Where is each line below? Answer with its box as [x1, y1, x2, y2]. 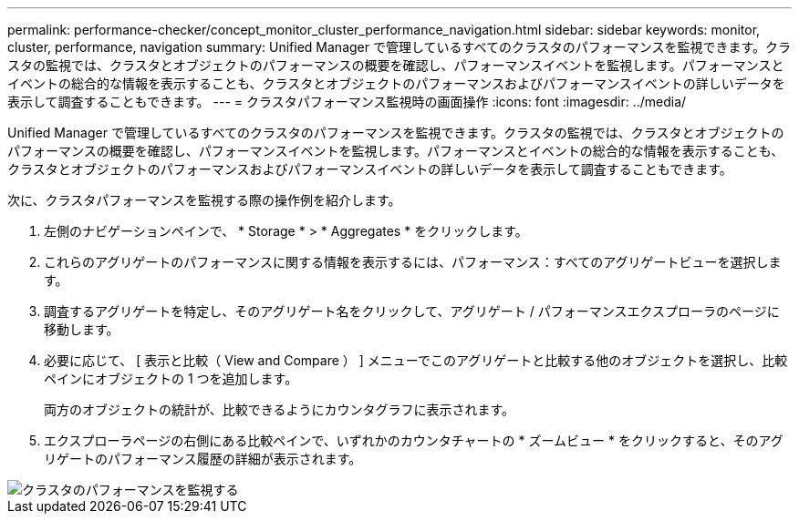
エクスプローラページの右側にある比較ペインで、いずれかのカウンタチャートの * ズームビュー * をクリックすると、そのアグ [44, 433, 783, 448]
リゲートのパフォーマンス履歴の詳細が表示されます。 [44, 451, 362, 466]
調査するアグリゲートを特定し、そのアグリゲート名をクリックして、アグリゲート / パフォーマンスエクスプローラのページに [44, 303, 780, 319]
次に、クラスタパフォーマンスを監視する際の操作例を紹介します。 [7, 192, 401, 208]
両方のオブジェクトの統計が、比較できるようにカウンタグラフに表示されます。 [44, 402, 515, 417]
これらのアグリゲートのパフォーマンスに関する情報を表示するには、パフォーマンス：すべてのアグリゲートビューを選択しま [44, 254, 782, 270]
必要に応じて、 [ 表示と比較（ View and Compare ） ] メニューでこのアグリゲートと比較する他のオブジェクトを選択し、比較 [44, 352, 788, 368]
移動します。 [44, 322, 119, 337]
